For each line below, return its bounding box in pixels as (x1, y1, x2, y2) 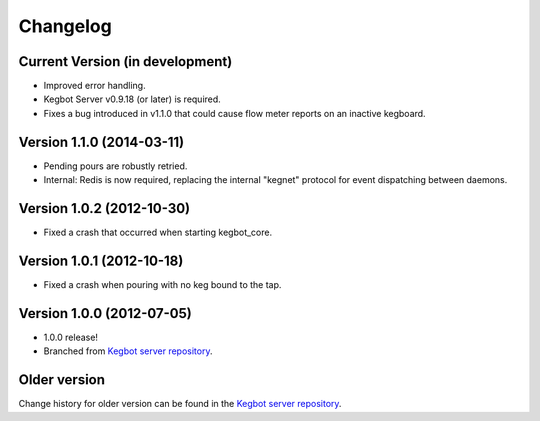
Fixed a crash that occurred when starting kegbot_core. (43, 226, 273, 239)
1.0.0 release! (43, 331, 99, 343)
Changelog (18, 15, 112, 37)
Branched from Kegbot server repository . (43, 345, 213, 357)
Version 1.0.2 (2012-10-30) (18, 200, 191, 217)
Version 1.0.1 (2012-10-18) (18, 252, 184, 269)
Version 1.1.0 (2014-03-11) (18, 133, 185, 150)
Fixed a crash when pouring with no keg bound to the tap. (43, 278, 282, 290)
